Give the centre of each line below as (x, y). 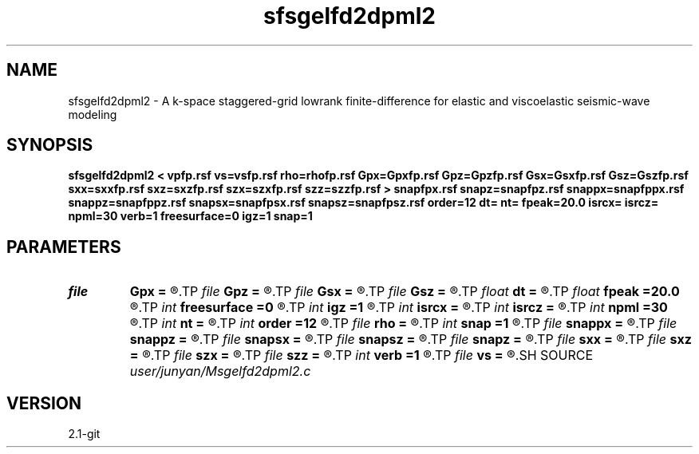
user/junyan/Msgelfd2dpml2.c (220, 371)
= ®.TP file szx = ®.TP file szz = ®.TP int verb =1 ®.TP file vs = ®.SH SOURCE (361, 355)
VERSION (44, 403)
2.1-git (84, 434)
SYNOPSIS (50, 145)
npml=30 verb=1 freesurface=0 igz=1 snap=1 (190, 216)
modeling (93, 114)
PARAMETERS (64, 247)
